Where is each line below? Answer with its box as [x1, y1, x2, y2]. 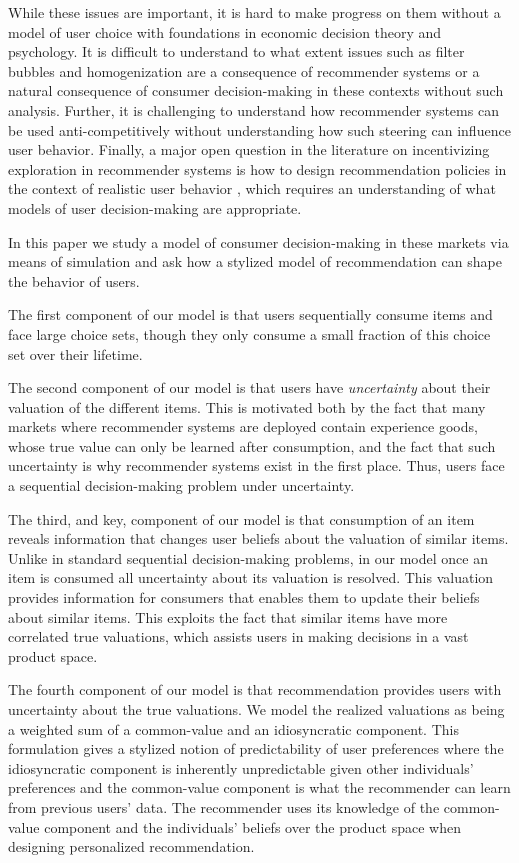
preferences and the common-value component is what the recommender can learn [8, 777, 511, 798]
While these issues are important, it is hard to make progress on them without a [8, 2, 501, 22]
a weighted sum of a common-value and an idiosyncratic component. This [8, 718, 459, 739]
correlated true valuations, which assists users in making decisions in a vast [8, 626, 469, 647]
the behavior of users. [8, 270, 140, 291]
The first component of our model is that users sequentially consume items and [8, 304, 493, 325]
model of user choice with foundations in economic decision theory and [8, 21, 442, 42]
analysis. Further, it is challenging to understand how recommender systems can [8, 99, 499, 120]
